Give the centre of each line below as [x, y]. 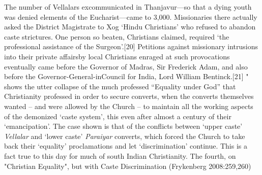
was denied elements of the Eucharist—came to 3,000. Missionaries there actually [131, 16]
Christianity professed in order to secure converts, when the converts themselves [129, 96]
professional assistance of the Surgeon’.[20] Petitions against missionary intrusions [131, 46]
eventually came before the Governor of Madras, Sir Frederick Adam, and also [126, 66]
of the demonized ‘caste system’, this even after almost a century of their [118, 116]
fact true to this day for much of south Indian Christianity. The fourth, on [120, 155]
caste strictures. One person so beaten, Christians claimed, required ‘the [117, 36]
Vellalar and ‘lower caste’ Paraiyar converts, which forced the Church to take [125, 136]
